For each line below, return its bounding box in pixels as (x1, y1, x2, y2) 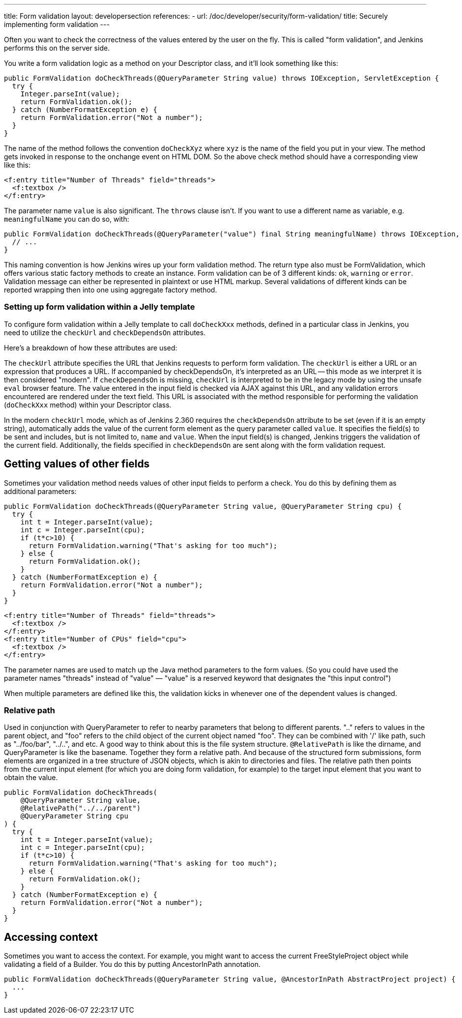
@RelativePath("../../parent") (20, 804, 141, 813)
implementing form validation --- (4, 20, 110, 29)
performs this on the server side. (4, 44, 110, 52)
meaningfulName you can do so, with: (4, 215, 129, 223)
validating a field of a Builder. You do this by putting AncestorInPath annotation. (4, 960, 260, 969)
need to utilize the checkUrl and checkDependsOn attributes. (4, 328, 206, 337)
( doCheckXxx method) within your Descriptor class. (4, 400, 172, 409)
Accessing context (4, 931, 98, 943)
